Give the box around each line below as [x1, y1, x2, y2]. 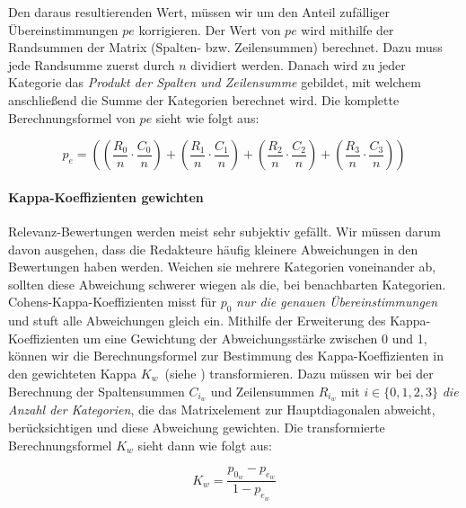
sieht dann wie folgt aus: [137, 435, 272, 454]
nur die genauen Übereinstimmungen [236, 292, 438, 311]
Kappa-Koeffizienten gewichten [8, 187, 204, 206]
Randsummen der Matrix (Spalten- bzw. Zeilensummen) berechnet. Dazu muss [8, 38, 443, 57]
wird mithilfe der [301, 20, 394, 39]
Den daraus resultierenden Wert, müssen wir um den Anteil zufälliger [8, 3, 391, 21]
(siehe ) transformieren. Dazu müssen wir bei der [164, 363, 434, 382]
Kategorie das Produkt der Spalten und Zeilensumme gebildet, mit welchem [8, 73, 421, 92]
